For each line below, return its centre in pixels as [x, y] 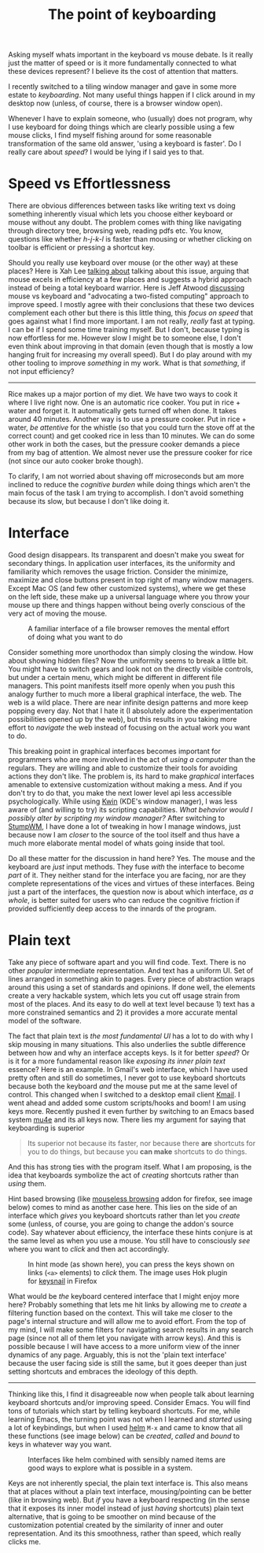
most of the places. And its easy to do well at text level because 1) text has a [132, 1004]
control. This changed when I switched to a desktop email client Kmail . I [124, 1094]
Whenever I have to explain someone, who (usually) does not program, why [130, 119]
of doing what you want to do [75, 637]
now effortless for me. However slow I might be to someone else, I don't [125, 338]
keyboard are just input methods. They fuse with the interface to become [126, 867]
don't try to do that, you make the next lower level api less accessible [120, 793]
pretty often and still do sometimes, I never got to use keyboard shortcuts [127, 1078]
